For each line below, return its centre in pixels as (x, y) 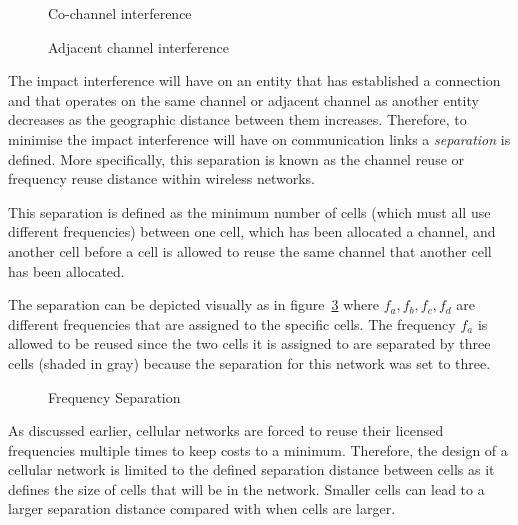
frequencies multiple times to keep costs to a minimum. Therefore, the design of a (258, 449)
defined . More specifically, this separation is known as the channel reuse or (236, 158)
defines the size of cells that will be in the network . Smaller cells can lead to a (246, 488)
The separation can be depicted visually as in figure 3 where (193, 304)
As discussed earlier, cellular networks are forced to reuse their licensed (226, 430)
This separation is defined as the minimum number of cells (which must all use (249, 211)
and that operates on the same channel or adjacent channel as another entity (243, 99)
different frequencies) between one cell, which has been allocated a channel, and (252, 231)
